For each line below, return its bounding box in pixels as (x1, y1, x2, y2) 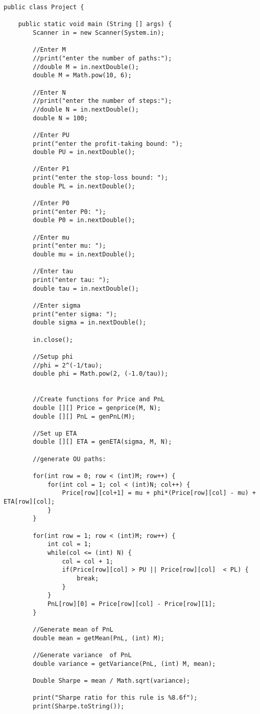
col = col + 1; (62, 557, 113, 565)
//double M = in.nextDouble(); (33, 63, 139, 71)
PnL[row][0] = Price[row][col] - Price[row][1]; (47, 600, 216, 608)
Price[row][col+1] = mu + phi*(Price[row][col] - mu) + (62, 489, 256, 497)
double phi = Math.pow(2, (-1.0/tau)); (33, 370, 169, 378)
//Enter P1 (33, 165, 69, 173)
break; (77, 574, 99, 582)
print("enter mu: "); (33, 242, 106, 250)
